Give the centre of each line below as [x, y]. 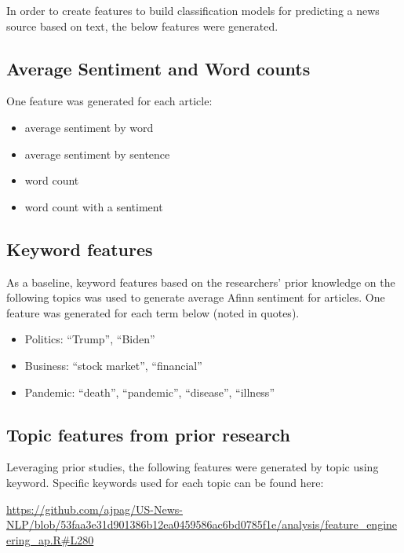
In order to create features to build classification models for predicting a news [193, 10]
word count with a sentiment [94, 206]
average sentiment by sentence [97, 154]
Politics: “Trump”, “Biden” [90, 339]
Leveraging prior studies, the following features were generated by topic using [193, 467]
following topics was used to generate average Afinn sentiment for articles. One [196, 297]
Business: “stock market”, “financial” [113, 365]
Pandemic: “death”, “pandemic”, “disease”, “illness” [149, 392]
